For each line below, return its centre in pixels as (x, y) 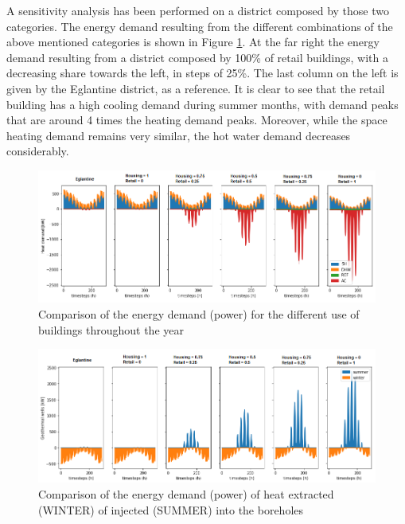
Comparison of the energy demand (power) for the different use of (199, 314)
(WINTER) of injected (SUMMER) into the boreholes (171, 509)
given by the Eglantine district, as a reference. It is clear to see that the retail (196, 88)
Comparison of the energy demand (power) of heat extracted (186, 493)
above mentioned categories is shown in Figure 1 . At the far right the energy (193, 42)
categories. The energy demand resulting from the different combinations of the (200, 26)
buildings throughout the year (111, 329)
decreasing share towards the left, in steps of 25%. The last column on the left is (202, 73)
